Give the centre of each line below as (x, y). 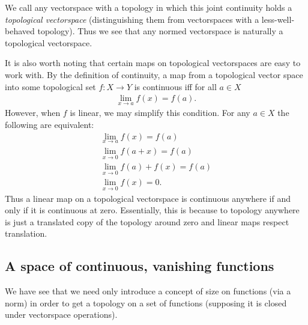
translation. (26, 233)
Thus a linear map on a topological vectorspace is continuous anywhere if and (148, 198)
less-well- (278, 19)
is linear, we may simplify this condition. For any (160, 113)
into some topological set (50, 86)
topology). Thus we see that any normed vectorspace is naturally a (160, 31)
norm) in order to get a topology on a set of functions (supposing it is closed (146, 302)
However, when (33, 113)
